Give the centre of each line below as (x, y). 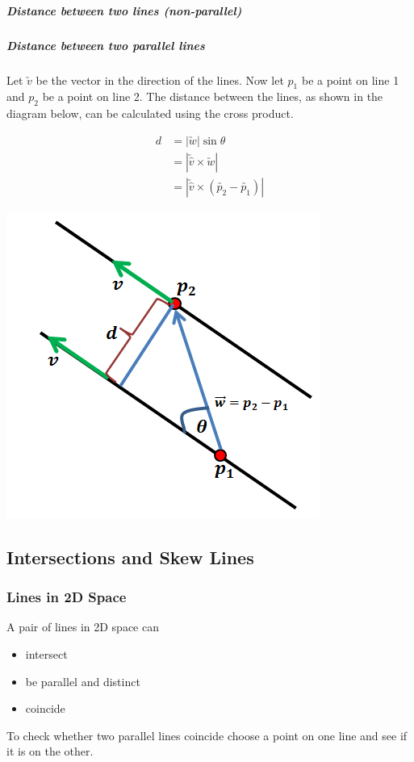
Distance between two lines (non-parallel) (124, 10)
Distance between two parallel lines (106, 45)
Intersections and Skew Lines (130, 557)
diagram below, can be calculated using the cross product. (150, 113)
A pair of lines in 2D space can (83, 627)
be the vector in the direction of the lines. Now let (160, 80)
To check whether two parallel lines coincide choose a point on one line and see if (207, 735)
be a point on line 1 (350, 80)
